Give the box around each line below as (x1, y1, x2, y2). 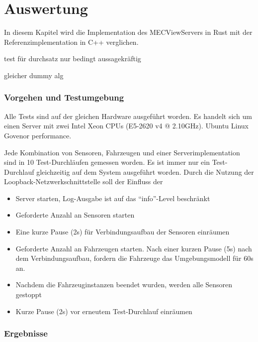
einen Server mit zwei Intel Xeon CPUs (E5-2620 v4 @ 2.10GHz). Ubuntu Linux (4, 120, 249, 131)
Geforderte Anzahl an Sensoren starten (15, 210, 135, 220)
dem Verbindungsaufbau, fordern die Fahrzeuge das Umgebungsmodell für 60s (15, 253, 254, 263)
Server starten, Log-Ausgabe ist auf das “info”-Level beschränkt (15, 193, 210, 203)
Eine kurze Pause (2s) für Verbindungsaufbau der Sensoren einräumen (15, 227, 230, 237)
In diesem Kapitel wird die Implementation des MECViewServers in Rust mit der (4, 27, 253, 37)
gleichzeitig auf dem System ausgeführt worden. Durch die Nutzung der (36, 166, 254, 177)
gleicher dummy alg (4, 70, 64, 80)
